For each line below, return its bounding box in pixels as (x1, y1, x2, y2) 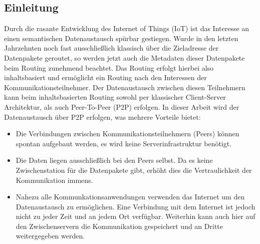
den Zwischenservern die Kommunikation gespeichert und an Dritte (16, 220, 223, 231)
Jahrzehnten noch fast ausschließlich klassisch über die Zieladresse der (4, 43, 219, 53)
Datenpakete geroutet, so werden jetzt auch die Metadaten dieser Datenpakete (4, 52, 245, 63)
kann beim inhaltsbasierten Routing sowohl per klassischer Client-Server (4, 92, 226, 102)
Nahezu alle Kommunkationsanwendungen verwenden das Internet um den (16, 191, 245, 202)
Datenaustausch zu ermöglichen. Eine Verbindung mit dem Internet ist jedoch (16, 201, 255, 211)
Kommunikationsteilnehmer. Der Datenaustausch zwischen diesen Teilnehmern (4, 82, 245, 92)
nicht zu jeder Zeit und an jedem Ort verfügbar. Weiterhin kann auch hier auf (16, 211, 255, 221)
